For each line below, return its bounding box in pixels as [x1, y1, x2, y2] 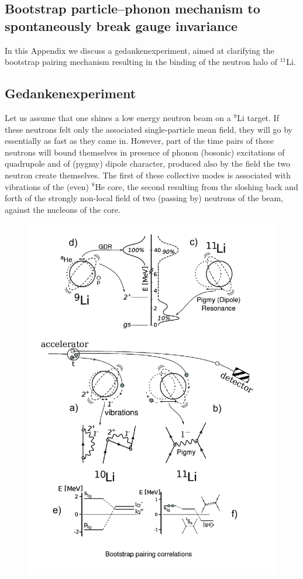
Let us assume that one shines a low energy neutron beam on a [5, 111, 231, 123]
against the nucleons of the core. [5, 203, 120, 215]
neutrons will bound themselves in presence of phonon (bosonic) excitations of [5, 146, 285, 158]
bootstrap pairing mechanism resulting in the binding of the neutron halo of [5, 56, 277, 68]
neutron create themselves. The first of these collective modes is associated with [5, 168, 291, 181]
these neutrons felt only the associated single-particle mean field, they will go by [5, 123, 292, 135]
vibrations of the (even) [5, 180, 89, 192]
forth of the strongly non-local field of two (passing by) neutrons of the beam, [5, 192, 284, 204]
